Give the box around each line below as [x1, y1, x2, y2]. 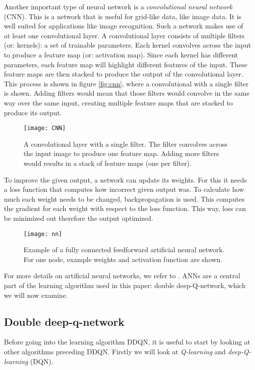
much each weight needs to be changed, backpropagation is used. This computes [4, 193, 245, 204]
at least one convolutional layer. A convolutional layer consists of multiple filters [4, 30, 245, 40]
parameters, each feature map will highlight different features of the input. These [4, 59, 248, 69]
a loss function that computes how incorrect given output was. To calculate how [4, 184, 244, 194]
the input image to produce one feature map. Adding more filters [24, 148, 219, 159]
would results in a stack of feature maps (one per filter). [24, 158, 192, 168]
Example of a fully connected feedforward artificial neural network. [24, 244, 225, 255]
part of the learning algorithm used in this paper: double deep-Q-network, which [4, 280, 246, 290]
